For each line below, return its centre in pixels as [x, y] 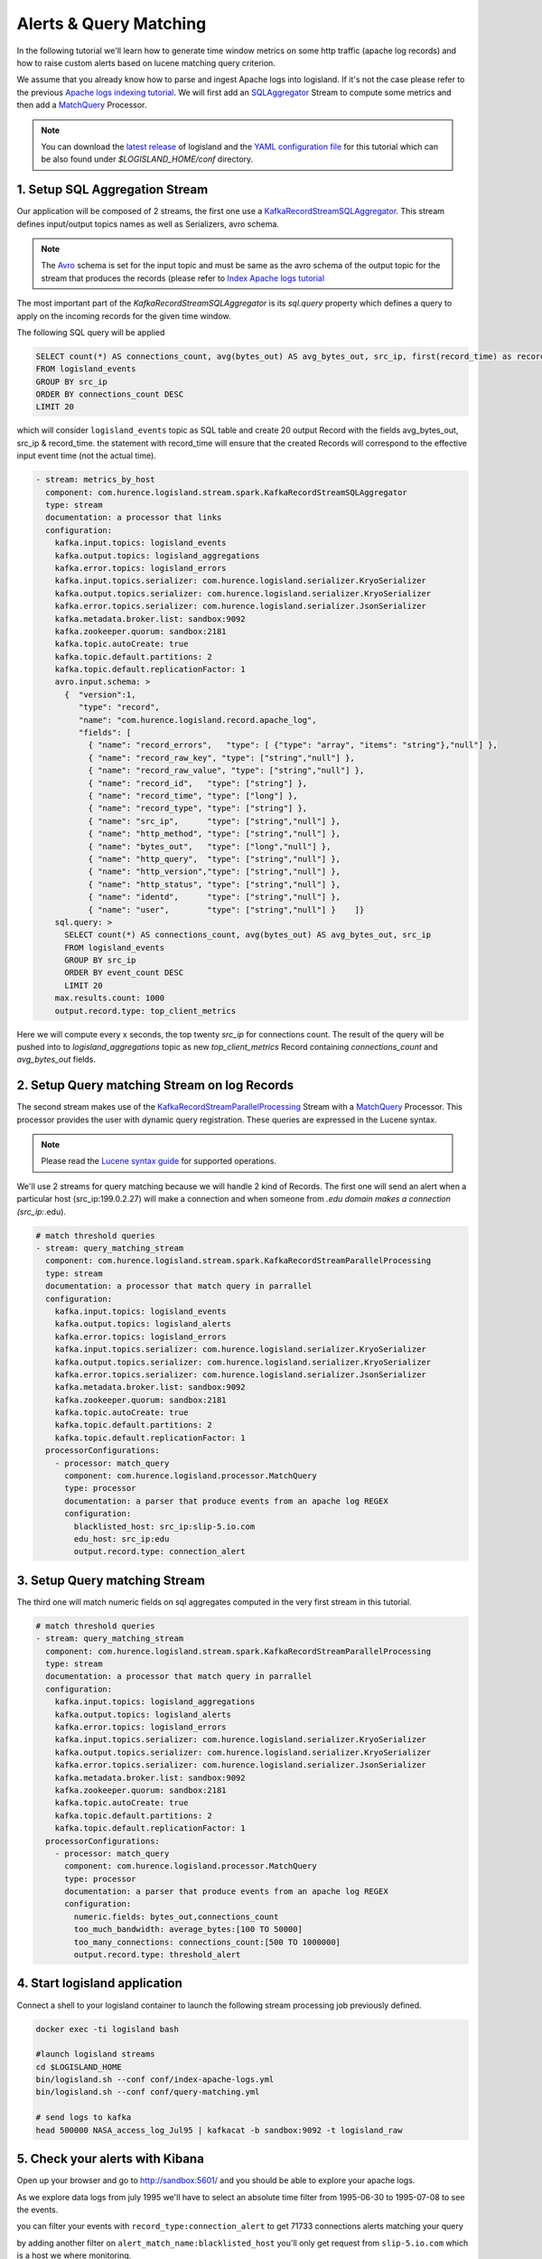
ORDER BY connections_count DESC [110, 394]
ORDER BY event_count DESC [124, 973]
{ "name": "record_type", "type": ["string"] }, [198, 808]
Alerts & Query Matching [112, 23]
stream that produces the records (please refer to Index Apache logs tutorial [183, 278]
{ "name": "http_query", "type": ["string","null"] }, [215, 859]
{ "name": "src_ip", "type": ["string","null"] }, [215, 821]
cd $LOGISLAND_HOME [79, 2067]
